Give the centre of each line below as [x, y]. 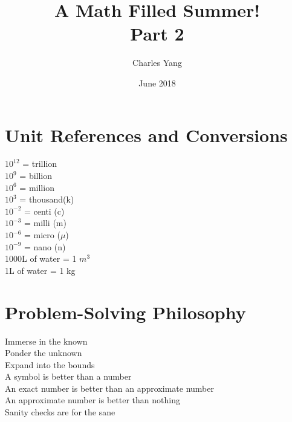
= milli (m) [45, 223]
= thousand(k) [47, 199]
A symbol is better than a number [68, 376]
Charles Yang [157, 63]
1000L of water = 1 [41, 258]
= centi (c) [44, 211]
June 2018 [157, 83]
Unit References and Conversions [146, 135]
